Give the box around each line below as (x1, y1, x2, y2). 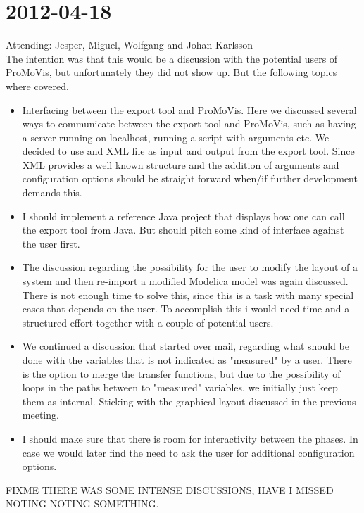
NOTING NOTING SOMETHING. (6, 496, 159, 511)
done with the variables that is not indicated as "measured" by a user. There (22, 353, 352, 367)
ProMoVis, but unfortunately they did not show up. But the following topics (6, 65, 337, 80)
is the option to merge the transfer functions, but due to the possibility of (22, 366, 341, 381)
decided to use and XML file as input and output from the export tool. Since (22, 144, 355, 158)
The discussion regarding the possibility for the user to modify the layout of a (22, 260, 358, 274)
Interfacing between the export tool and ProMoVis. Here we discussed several (22, 102, 357, 117)
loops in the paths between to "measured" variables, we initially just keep (22, 380, 338, 395)
